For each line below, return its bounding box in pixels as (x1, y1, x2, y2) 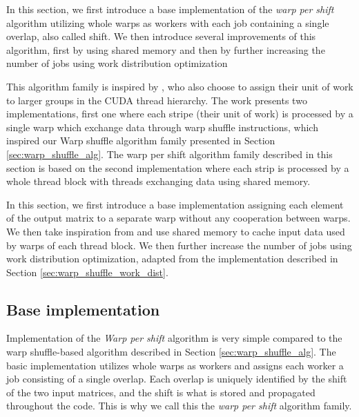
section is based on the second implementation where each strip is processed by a (6, 160, 349, 175)
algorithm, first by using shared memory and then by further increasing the (6, 42, 325, 57)
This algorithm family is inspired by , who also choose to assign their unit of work (6, 79, 353, 93)
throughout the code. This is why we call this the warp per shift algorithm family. (6, 398, 352, 413)
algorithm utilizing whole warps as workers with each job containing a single (6, 15, 329, 30)
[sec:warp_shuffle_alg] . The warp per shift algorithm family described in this (6, 146, 333, 161)
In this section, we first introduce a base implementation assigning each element (6, 197, 344, 211)
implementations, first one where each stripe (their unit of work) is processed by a (6, 106, 353, 121)
